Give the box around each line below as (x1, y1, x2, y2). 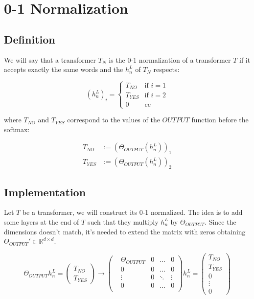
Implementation (4, 184, 86, 199)
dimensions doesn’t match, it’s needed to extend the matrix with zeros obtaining (4, 226, 246, 236)
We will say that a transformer (4, 54, 96, 65)
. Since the (205, 216, 236, 227)
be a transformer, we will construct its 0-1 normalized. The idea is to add (22, 207, 243, 217)
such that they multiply (87, 216, 159, 227)
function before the (191, 115, 249, 125)
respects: (153, 64, 180, 74)
